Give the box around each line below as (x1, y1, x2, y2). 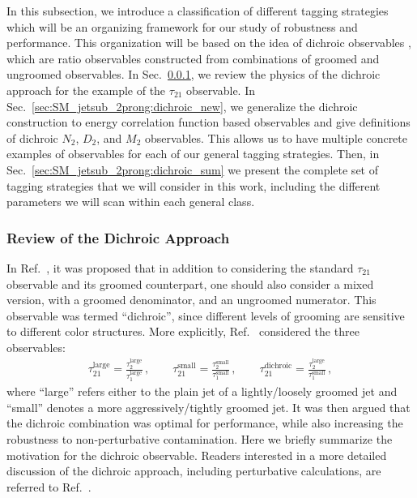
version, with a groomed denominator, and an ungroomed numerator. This (6, 291, 377, 308)
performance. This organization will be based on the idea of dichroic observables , (6, 34, 411, 51)
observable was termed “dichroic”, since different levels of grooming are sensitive (6, 307, 405, 324)
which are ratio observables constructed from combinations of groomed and (6, 49, 380, 67)
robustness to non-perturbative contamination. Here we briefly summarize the (6, 431, 393, 448)
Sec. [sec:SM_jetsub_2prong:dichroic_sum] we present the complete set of (6, 161, 378, 178)
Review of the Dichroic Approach (6, 227, 230, 247)
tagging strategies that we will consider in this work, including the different (6, 177, 381, 194)
